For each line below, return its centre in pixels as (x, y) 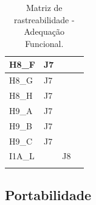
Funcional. (44, 43)
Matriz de (44, 7)
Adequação (44, 31)
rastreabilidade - (44, 19)
